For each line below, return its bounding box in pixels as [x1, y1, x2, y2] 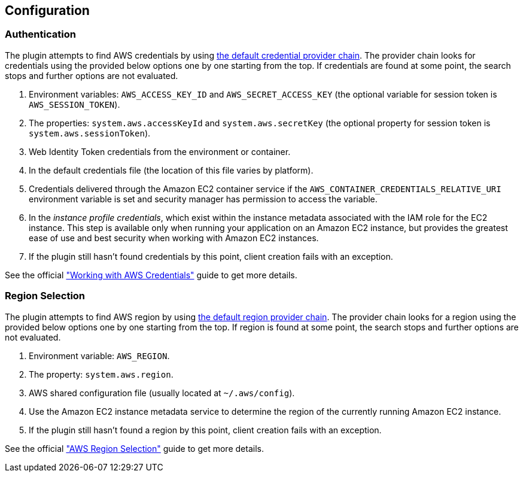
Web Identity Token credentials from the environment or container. [29, 146, 291, 157]
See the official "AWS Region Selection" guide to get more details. [5, 443, 264, 454]
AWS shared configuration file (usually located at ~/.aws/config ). [29, 387, 295, 398]
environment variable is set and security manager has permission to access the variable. [29, 193, 378, 204]
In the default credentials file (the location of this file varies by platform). [29, 165, 314, 175]
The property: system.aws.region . [29, 369, 174, 379]
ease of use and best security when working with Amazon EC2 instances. [29, 232, 319, 243]
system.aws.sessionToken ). [29, 127, 151, 138]
